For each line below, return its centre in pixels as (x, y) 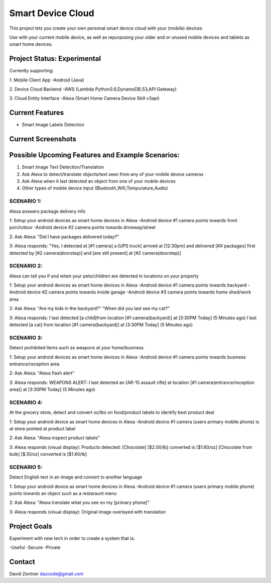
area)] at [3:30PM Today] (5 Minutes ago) (52, 390)
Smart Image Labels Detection (53, 125)
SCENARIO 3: (26, 338)
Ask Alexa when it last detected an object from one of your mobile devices (99, 181)
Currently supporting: (31, 71)
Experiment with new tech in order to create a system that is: (72, 538)
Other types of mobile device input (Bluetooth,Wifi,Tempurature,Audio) (95, 188)
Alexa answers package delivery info (47, 211)
